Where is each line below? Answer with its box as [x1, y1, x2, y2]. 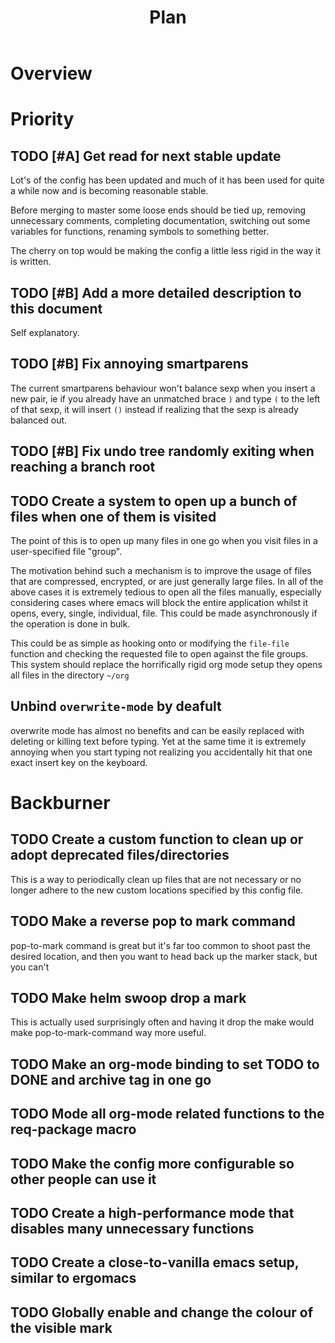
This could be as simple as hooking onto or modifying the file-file [10, 637, 290, 650]
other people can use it [10, 1171, 157, 1188]
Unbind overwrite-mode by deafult [10, 698, 222, 715]
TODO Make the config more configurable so [10, 1155, 295, 1172]
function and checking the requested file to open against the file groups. [10, 648, 309, 660]
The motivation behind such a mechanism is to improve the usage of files [10, 565, 312, 577]
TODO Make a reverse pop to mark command [10, 913, 296, 930]
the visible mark [10, 1319, 113, 1336]
